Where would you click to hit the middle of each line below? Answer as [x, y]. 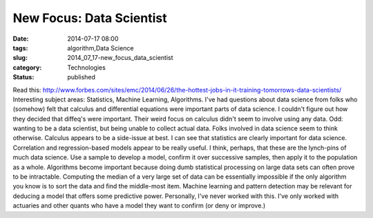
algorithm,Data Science [101, 48]
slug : [20, 58]
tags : [20, 48]
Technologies [87, 67]
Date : [21, 39]
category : [27, 67]
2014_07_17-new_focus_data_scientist [120, 58]
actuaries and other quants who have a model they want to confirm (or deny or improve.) [139, 206]
